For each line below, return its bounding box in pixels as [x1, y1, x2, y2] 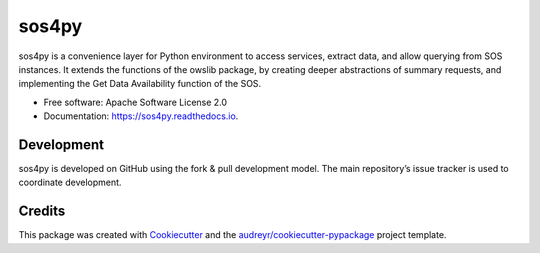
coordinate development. [18, 176, 122, 189]
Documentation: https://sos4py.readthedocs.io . [43, 110, 239, 122]
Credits [18, 203, 66, 220]
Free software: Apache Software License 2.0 [43, 96, 228, 108]
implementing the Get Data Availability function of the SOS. [18, 78, 262, 90]
